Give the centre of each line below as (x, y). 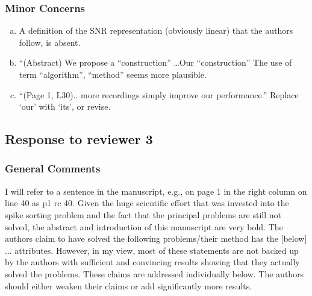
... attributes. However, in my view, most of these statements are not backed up (152, 250)
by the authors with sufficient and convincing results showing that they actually (152, 262)
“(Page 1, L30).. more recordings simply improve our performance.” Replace (159, 94)
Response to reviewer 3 (79, 139)
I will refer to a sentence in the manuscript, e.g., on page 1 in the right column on (156, 191)
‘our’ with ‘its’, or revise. (65, 106)
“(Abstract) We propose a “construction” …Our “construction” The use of (155, 62)
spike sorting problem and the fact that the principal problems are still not (143, 214)
